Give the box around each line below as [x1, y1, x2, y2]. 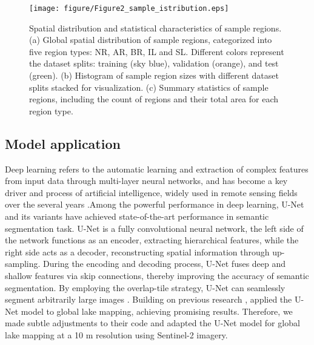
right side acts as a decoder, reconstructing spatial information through [5, 245, 270, 258]
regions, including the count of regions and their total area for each [29, 93, 279, 105]
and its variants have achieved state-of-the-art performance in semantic [5, 209, 269, 222]
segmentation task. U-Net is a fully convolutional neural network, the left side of [5, 222, 304, 234]
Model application [5, 134, 121, 153]
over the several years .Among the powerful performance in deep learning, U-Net [5, 198, 304, 211]
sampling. [5, 257, 41, 270]
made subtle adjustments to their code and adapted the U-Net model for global [5, 317, 300, 329]
